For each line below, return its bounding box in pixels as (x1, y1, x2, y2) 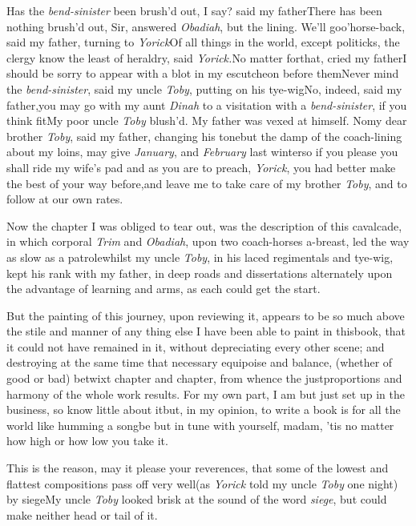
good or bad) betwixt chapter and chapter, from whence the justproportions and (6, 370, 402, 387)
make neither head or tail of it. (6, 506, 158, 523)
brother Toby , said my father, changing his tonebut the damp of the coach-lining (6, 127, 402, 144)
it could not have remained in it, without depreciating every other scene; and (6, 338, 385, 355)
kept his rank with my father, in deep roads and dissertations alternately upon (6, 264, 393, 281)
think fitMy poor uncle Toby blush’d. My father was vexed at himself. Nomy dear (6, 112, 407, 129)
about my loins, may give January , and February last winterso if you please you (6, 143, 398, 160)
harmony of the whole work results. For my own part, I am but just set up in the (6, 385, 405, 402)
